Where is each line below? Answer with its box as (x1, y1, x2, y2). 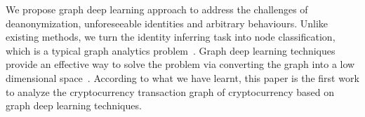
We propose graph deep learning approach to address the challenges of (6, 2, 308, 16)
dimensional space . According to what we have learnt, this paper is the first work (6, 70, 359, 85)
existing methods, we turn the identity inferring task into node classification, (6, 29, 336, 44)
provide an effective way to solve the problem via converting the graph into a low (6, 57, 355, 71)
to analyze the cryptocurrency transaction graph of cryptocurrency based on (6, 84, 334, 99)
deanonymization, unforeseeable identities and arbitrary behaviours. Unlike (6, 15, 328, 30)
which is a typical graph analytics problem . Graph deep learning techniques (6, 43, 336, 57)
